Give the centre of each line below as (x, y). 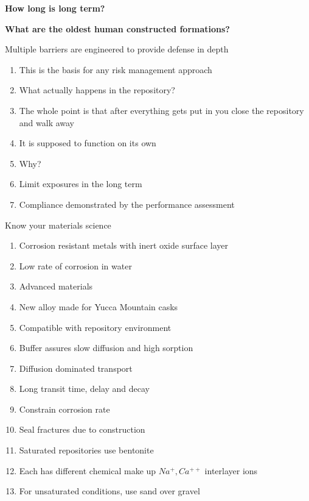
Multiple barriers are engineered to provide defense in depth (117, 49)
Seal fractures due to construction (82, 429)
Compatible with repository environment (95, 327)
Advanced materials (56, 286)
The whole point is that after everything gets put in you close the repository (161, 110)
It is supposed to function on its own (88, 143)
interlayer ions (231, 470)
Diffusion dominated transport (76, 368)
